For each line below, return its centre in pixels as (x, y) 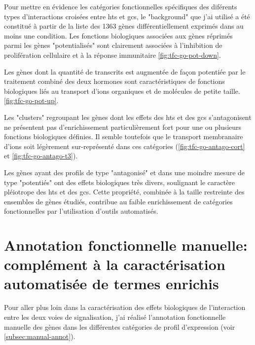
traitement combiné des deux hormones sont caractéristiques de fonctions (114, 81)
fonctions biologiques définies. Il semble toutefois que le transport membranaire (124, 136)
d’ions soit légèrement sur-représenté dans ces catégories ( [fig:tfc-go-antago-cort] (125, 146)
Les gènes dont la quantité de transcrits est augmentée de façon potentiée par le (125, 71)
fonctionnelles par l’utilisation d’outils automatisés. (81, 211)
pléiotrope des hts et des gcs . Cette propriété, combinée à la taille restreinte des (124, 192)
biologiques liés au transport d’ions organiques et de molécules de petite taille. (122, 91)
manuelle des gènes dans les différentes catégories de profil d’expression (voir (120, 326)
